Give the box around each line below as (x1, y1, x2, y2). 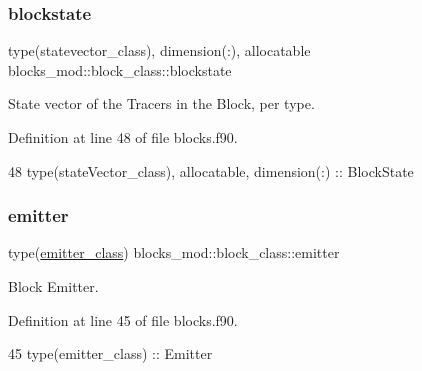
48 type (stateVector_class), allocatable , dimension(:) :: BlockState (8, 160, 414, 181)
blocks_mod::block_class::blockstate (8, 59, 232, 80)
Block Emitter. (8, 276, 99, 296)
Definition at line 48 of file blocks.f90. (8, 127, 238, 147)
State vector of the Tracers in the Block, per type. (8, 93, 315, 114)
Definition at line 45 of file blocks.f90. (8, 309, 238, 330)
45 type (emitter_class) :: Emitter (8, 343, 213, 364)
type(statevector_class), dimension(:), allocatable (8, 40, 311, 61)
